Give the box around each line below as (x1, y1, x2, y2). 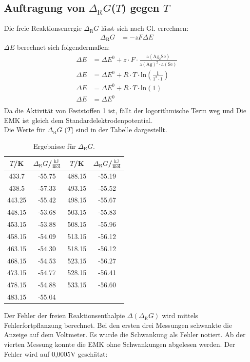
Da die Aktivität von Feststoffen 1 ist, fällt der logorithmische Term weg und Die (4, 105, 247, 116)
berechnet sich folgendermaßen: (17, 42, 110, 52)
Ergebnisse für (33, 141, 76, 151)
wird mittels (162, 310, 198, 321)
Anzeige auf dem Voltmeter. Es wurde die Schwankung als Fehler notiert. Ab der (4, 329, 246, 340)
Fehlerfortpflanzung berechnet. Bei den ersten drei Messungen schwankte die (4, 320, 232, 330)
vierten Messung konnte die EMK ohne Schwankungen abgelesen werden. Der (4, 339, 235, 349)
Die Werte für (4, 124, 45, 135)
